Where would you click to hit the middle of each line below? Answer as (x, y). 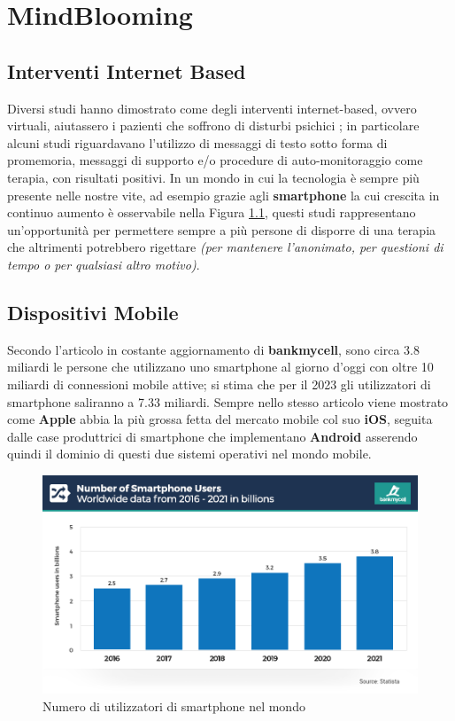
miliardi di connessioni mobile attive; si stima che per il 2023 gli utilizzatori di (219, 384)
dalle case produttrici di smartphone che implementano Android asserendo (212, 436)
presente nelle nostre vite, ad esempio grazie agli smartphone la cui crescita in (224, 195)
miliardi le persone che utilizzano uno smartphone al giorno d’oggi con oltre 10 (220, 367)
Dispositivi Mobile (93, 312)
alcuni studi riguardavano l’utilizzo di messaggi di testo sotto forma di (197, 142)
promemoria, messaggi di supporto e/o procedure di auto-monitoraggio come (215, 160)
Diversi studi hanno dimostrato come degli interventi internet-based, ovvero (212, 108)
